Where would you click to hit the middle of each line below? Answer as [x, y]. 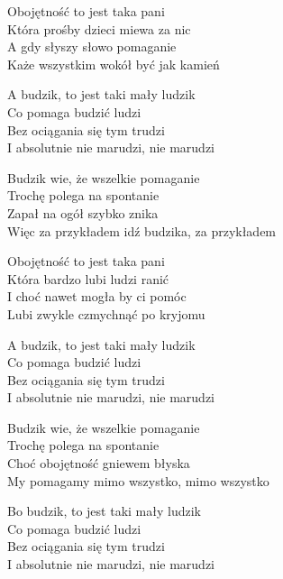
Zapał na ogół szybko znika [83, 212]
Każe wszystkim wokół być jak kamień [114, 64]
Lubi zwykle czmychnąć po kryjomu [106, 313]
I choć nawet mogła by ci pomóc [97, 296]
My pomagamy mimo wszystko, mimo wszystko [138, 480]
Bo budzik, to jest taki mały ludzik [104, 511]
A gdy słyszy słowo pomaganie [92, 46]
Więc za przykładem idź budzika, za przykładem [142, 230]
